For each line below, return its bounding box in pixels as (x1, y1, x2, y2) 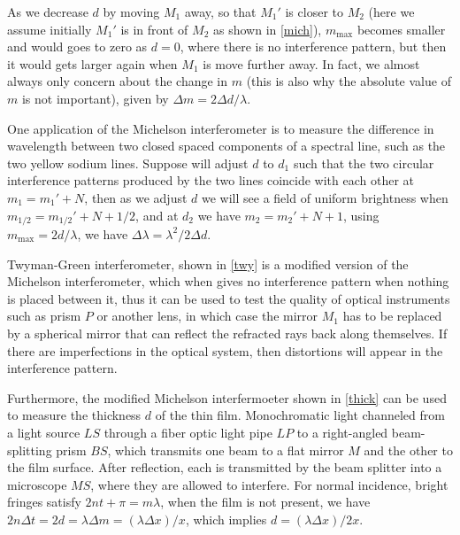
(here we (368, 3, 415, 20)
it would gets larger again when (7, 54, 178, 73)
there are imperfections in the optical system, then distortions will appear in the (7, 341, 443, 360)
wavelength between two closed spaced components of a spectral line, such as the (7, 136, 446, 155)
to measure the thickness (7, 406, 142, 424)
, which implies (185, 509, 267, 528)
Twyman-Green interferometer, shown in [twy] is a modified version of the (7, 254, 409, 273)
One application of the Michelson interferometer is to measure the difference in (7, 119, 434, 137)
